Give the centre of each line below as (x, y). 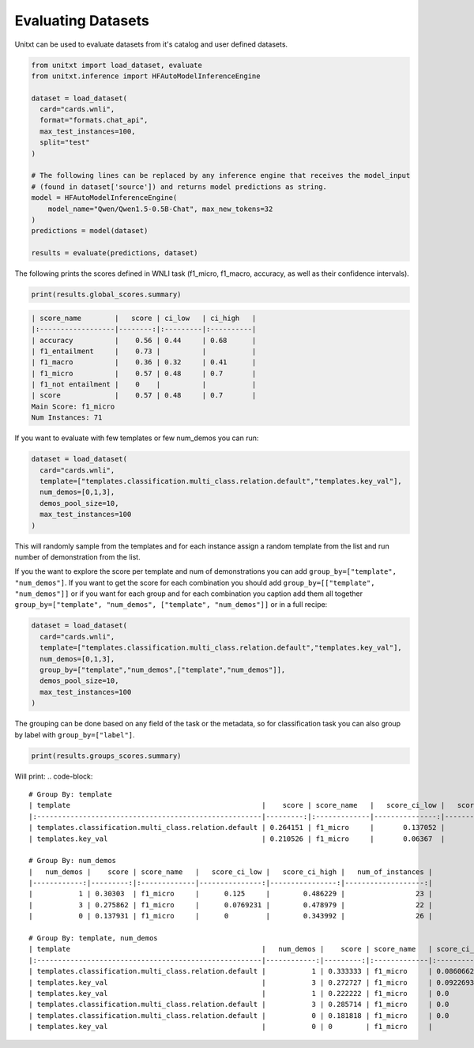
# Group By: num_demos (73, 861)
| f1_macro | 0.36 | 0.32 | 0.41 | (144, 362)
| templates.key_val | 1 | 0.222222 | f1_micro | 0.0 (239, 993)
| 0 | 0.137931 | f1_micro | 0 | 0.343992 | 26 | (231, 916)
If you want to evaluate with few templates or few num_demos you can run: (137, 438)
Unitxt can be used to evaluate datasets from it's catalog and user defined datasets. (151, 44)
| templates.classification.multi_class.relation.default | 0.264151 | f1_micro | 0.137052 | (237, 827)
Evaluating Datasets (82, 21)
